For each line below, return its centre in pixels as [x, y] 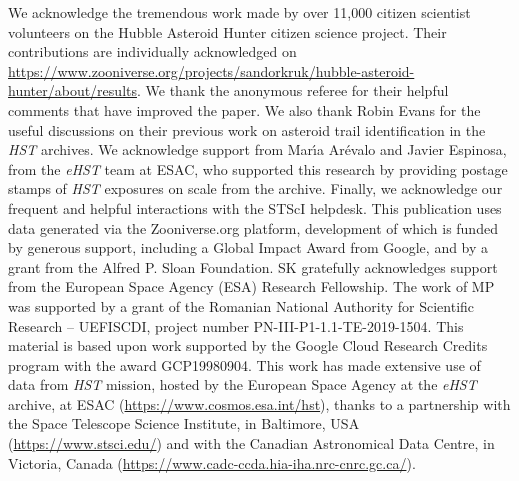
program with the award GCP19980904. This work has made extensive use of [244, 364]
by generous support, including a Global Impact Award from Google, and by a [248, 247]
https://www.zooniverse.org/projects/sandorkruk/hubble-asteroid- [211, 70]
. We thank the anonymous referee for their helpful [292, 90]
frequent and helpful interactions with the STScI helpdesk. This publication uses [255, 207]
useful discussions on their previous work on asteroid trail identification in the [247, 129]
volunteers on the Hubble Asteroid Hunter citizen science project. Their [227, 31]
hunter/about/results [72, 90]
